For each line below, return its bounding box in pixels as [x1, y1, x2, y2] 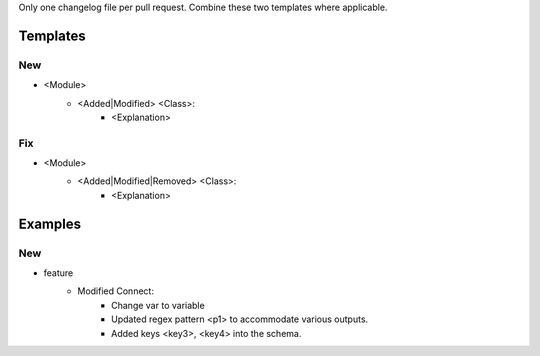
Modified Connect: [77, 285, 155, 297]
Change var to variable [111, 299, 205, 311]
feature [43, 267, 74, 279]
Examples [18, 215, 82, 232]
